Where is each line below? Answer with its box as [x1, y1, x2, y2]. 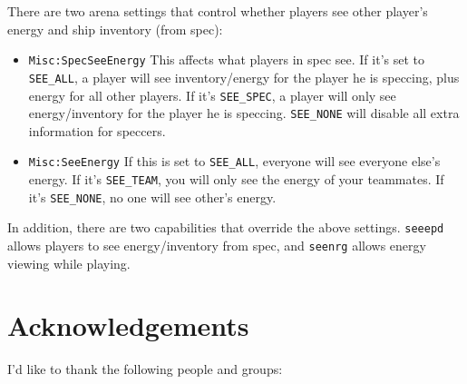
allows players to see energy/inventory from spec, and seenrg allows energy [7, 236, 426, 255]
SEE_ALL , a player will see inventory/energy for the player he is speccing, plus [28, 67, 460, 86]
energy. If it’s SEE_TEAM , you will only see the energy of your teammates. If [28, 170, 444, 189]
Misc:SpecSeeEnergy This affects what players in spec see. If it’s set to [28, 50, 424, 69]
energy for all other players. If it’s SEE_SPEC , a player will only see [28, 85, 396, 104]
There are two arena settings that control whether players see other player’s [7, 2, 428, 20]
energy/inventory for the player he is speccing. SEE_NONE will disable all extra [28, 103, 460, 123]
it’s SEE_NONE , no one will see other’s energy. [28, 187, 277, 206]
